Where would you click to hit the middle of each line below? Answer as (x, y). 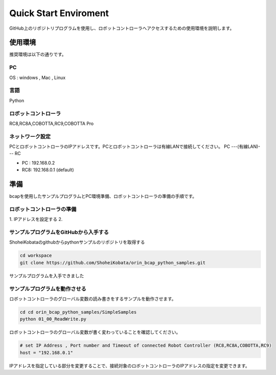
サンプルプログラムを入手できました (47, 276)
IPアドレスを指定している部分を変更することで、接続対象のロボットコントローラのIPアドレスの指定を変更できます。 (129, 365)
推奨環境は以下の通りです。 (38, 54)
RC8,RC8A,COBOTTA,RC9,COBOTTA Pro (52, 123)
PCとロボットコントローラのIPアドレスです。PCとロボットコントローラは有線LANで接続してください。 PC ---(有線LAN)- (135, 146)
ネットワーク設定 (30, 136)
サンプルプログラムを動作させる (48, 288)
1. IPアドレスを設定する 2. (36, 219)
